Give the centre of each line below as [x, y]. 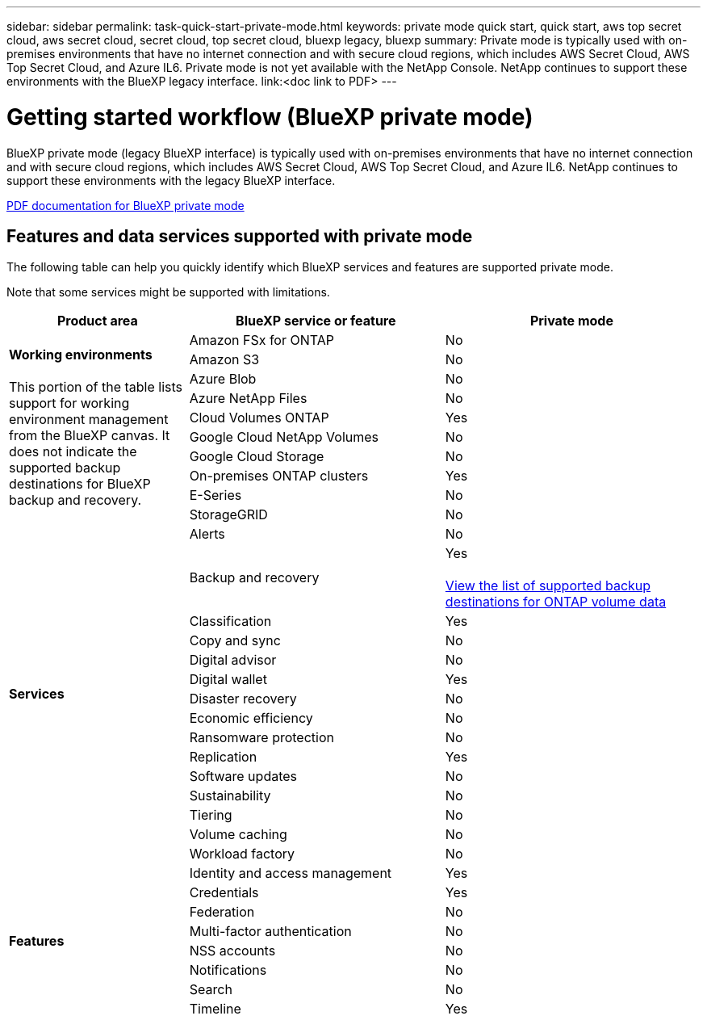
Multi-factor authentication [270, 932]
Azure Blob [223, 379]
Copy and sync [235, 641]
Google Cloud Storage [257, 457]
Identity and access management [291, 873]
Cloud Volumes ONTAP [259, 418]
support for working [69, 403]
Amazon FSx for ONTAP [261, 340]
